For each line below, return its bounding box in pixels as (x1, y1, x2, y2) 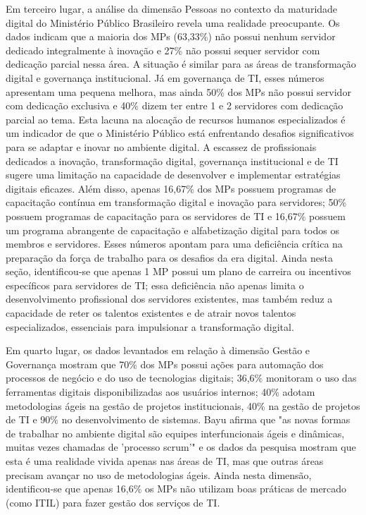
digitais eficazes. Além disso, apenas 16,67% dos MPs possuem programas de (6, 181, 336, 195)
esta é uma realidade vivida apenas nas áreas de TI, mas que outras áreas (6, 454, 324, 468)
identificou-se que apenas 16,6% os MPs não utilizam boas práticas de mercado (6, 481, 347, 496)
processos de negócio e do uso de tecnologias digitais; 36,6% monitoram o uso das (6, 370, 357, 385)
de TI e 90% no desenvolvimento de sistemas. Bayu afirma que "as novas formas (6, 412, 351, 427)
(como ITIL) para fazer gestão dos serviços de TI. (6, 495, 220, 509)
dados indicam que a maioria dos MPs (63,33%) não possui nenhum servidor (6, 29, 336, 44)
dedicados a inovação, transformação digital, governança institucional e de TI (6, 153, 339, 168)
